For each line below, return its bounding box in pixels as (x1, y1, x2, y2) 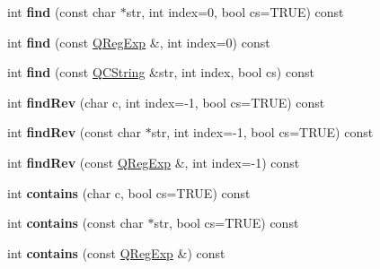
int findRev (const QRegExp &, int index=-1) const (7, 152, 300, 171)
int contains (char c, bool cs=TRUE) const (7, 183, 251, 202)
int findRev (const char (7, 123, 142, 142)
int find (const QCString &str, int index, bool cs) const (7, 63, 314, 82)
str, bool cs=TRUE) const (154, 213, 299, 232)
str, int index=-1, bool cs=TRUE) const (151, 123, 374, 142)
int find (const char (7, 3, 117, 21)
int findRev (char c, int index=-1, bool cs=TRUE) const (7, 92, 325, 111)
